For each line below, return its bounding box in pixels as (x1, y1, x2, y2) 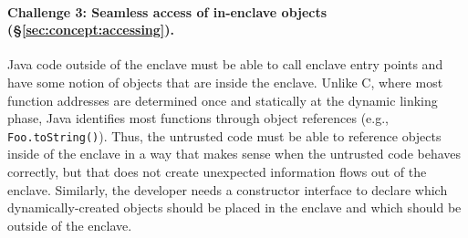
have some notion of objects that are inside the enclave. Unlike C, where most (7, 72, 443, 91)
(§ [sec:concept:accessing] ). (7, 20, 175, 39)
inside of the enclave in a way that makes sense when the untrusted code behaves (7, 144, 462, 163)
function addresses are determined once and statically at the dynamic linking (7, 90, 438, 109)
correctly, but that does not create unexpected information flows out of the (7, 162, 427, 181)
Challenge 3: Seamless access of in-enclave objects (7, 2, 328, 21)
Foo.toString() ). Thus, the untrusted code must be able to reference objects (7, 126, 442, 145)
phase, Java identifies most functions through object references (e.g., (7, 109, 389, 128)
